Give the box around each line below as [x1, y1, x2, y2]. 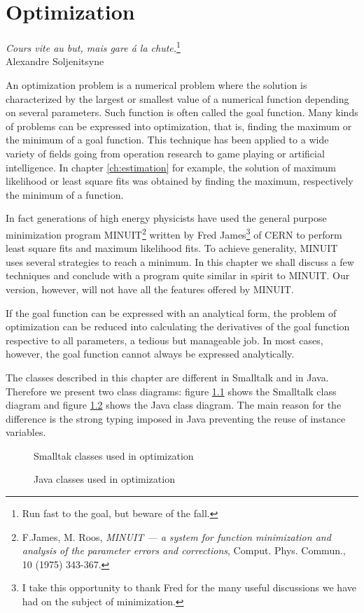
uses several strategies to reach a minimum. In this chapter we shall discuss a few [6, 254, 354, 269]
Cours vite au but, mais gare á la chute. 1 [6, 38, 181, 55]
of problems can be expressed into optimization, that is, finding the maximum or [6, 118, 352, 133]
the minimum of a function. [6, 187, 124, 202]
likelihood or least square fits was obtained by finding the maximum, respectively [6, 174, 353, 188]
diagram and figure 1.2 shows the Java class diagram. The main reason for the [6, 397, 342, 412]
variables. [6, 425, 46, 439]
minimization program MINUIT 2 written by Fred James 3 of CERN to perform [6, 225, 342, 241]
